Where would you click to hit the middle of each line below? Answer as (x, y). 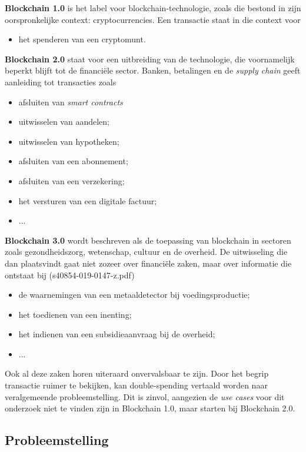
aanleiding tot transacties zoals (61, 82)
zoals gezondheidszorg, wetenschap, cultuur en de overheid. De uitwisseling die (146, 252)
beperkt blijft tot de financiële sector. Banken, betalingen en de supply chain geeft (153, 70)
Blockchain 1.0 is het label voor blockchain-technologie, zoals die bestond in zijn (153, 8)
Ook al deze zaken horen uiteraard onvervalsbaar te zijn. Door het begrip (137, 373)
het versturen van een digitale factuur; (88, 200)
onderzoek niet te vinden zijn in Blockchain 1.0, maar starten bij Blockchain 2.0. (150, 408)
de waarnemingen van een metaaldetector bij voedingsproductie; (134, 295)
